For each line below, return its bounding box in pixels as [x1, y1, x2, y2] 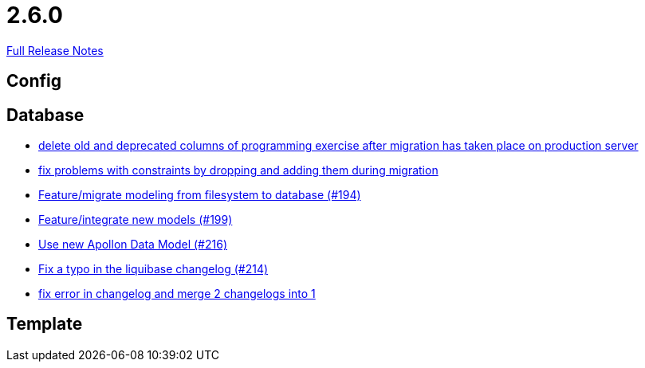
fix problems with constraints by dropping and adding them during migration [38, 163, 439, 178]
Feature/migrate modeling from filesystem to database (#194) [38, 188, 361, 202]
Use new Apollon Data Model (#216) [38, 237, 228, 252]
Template [6, 314, 83, 335]
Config [6, 71, 61, 92]
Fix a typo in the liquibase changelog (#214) [38, 262, 269, 276]
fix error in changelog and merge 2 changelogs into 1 [38, 287, 316, 301]
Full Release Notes [6, 43, 104, 57]
